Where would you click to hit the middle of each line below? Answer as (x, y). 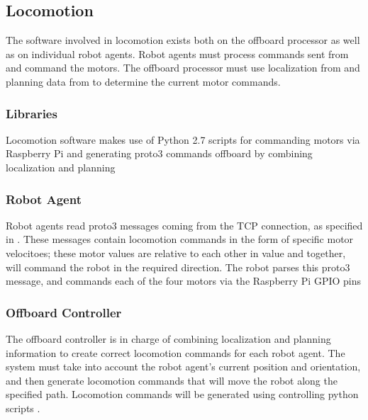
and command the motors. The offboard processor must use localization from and (183, 68)
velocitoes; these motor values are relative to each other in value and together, (176, 252)
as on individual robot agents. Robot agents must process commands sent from (177, 53)
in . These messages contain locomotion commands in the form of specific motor (180, 239)
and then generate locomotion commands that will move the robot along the (172, 380)
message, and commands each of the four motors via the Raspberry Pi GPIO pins (184, 281)
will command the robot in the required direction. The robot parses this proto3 (178, 267)
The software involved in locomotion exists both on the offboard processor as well (183, 40)
